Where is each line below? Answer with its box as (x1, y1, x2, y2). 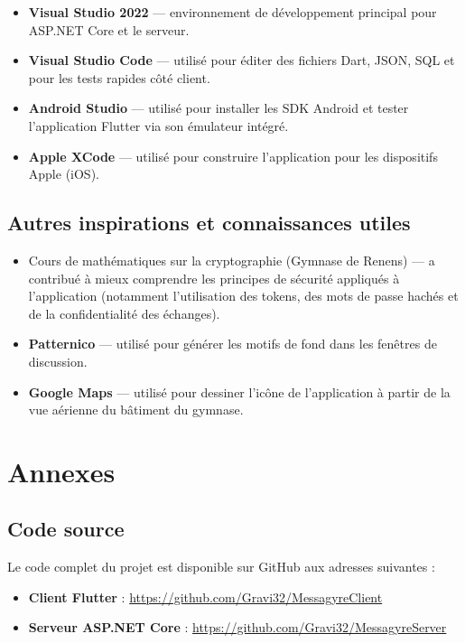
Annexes (7, 452, 116, 489)
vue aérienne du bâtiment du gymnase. (28, 400, 244, 419)
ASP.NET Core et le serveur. (28, 20, 190, 39)
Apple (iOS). (28, 164, 99, 183)
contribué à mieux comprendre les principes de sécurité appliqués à (28, 268, 400, 287)
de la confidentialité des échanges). (28, 303, 220, 322)
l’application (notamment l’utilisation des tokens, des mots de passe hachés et (28, 286, 459, 305)
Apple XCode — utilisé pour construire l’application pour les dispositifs (28, 146, 438, 165)
